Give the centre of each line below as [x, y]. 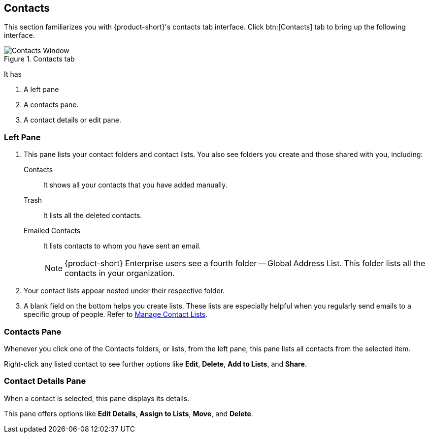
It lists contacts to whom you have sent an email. [122, 246]
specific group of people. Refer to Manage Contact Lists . [116, 314]
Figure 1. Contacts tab [39, 59]
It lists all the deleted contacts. [93, 216]
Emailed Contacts [52, 231]
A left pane [41, 90]
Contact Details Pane [45, 381]
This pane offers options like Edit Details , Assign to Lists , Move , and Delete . [129, 413]
